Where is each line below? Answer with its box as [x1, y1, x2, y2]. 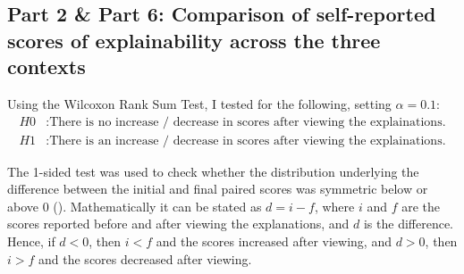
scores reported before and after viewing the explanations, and [7, 214, 350, 233]
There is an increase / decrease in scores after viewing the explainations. [49, 134, 446, 147]
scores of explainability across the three [7, 26, 381, 54]
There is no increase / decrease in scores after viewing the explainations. [49, 115, 446, 129]
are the [401, 196, 441, 215]
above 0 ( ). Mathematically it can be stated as [7, 196, 262, 215]
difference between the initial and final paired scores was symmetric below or [7, 179, 428, 198]
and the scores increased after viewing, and [156, 232, 392, 251]
